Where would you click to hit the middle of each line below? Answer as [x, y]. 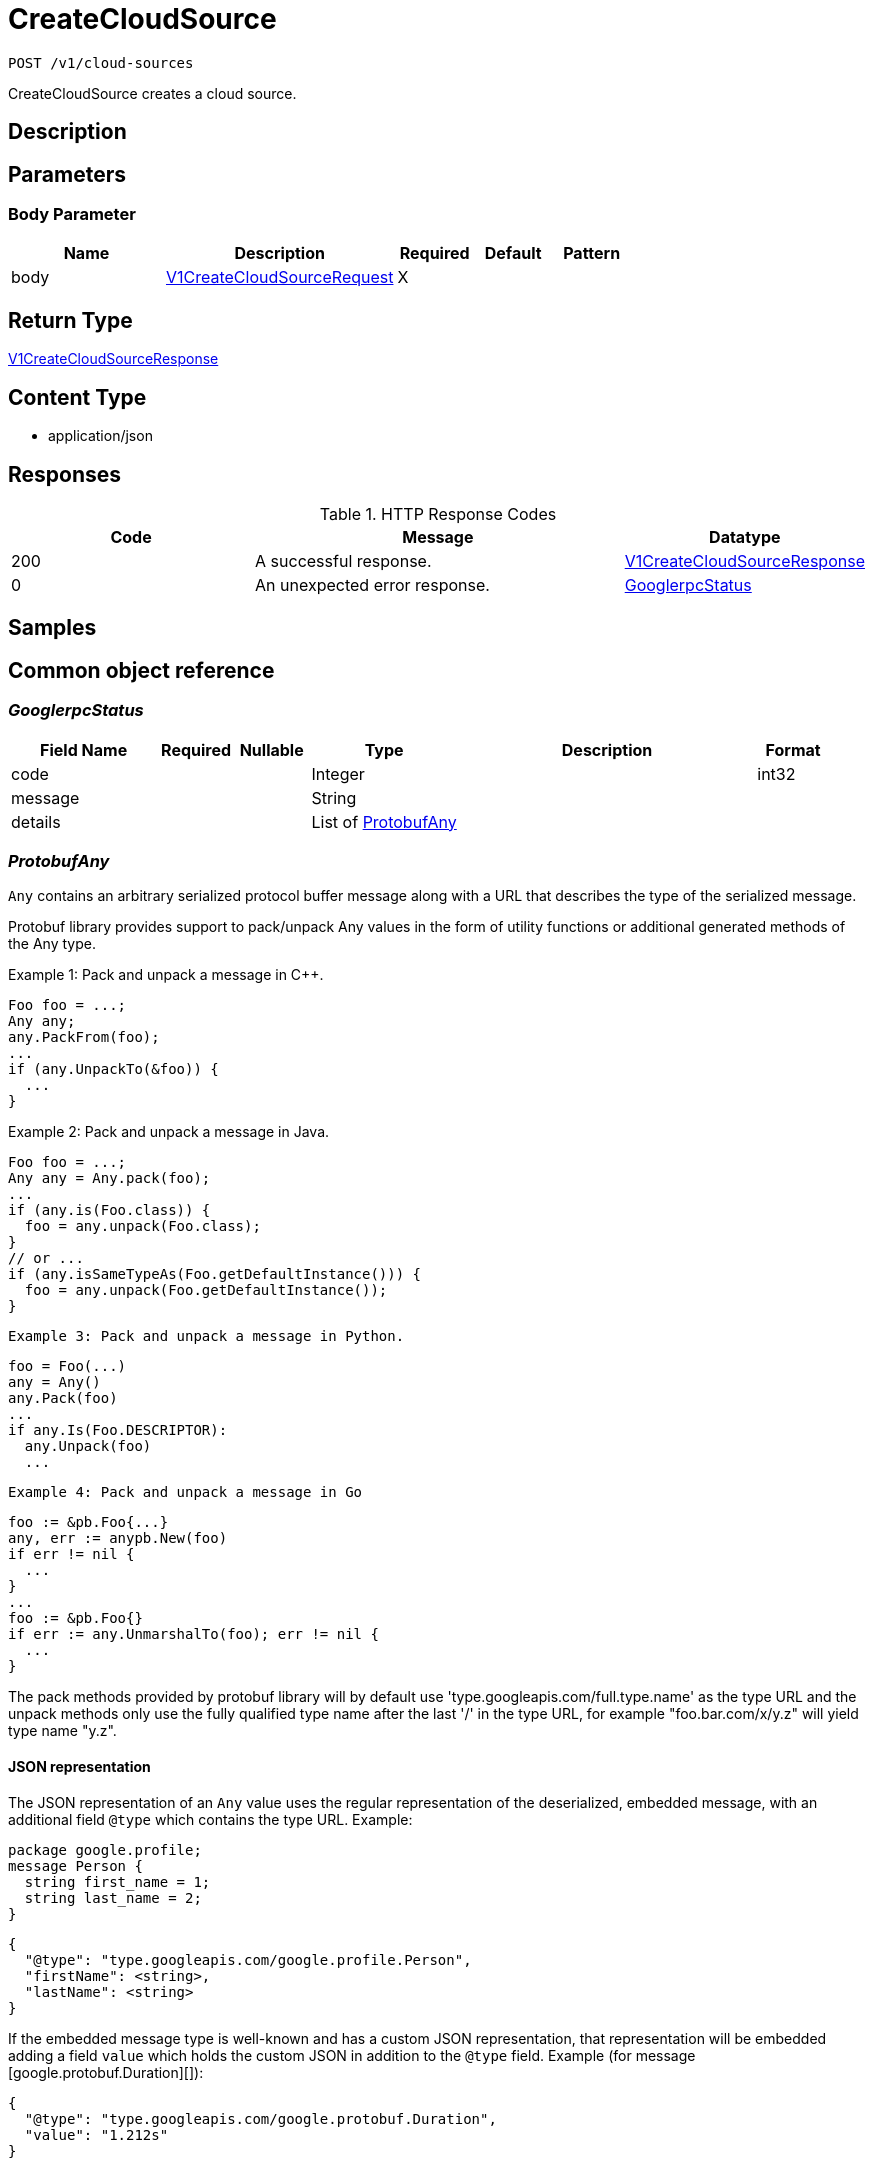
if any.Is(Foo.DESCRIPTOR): [118, 1430]
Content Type [77, 397]
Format [793, 749]
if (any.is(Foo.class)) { [109, 1210]
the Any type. [52, 944]
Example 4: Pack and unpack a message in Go [185, 1492]
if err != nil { [71, 1554]
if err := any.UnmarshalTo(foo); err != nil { [193, 1634]
